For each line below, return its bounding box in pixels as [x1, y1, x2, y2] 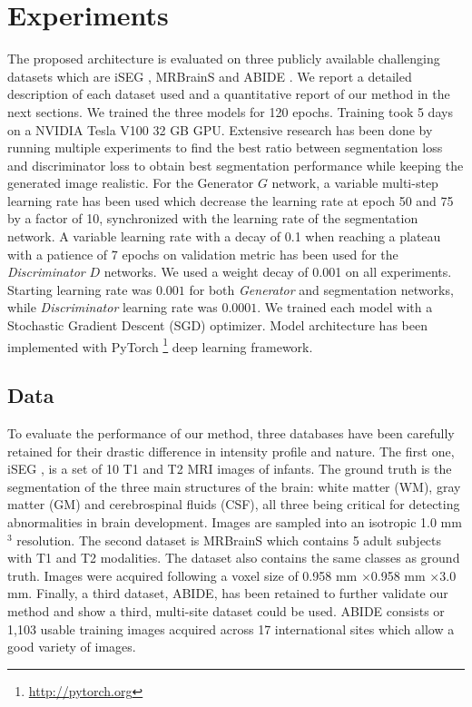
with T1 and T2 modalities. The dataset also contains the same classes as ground [7, 548, 460, 567]
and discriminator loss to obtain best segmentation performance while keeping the [7, 155, 464, 174]
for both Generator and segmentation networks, [189, 280, 454, 299]
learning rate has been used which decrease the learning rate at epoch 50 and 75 [7, 191, 454, 210]
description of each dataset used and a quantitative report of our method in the [7, 84, 450, 103]
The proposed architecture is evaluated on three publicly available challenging [7, 49, 440, 68]
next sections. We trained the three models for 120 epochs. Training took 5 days [7, 102, 453, 121]
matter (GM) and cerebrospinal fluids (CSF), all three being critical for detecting [7, 495, 460, 514]
